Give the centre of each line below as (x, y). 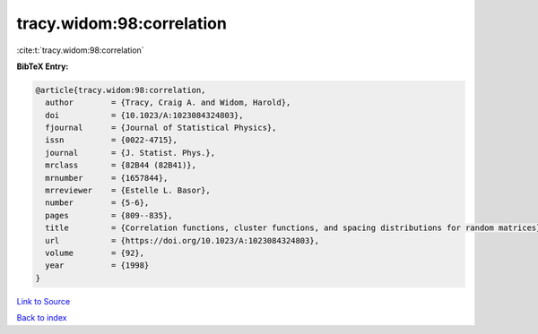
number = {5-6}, (97, 203)
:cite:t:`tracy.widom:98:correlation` (80, 50)
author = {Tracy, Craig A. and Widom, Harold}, (168, 103)
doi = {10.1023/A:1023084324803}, (144, 115)
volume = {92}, (95, 253)
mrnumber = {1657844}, (107, 178)
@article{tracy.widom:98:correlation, (121, 90)
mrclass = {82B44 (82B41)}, (121, 165)
